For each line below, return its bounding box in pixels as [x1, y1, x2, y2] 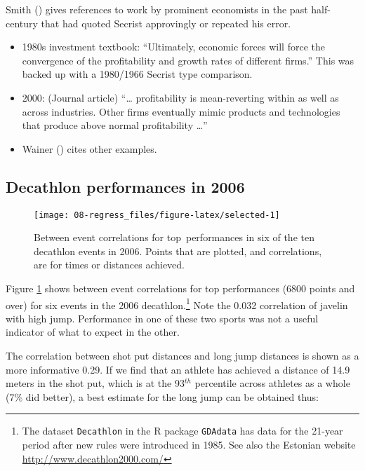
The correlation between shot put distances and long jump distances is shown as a [6, 348, 359, 363]
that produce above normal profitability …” [22, 118, 208, 132]
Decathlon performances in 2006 [6, 175, 245, 197]
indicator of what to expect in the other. [6, 325, 180, 339]
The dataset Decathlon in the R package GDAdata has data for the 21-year [22, 423, 343, 438]
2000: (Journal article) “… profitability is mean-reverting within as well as [22, 90, 339, 104]
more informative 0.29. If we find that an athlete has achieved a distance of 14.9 [6, 362, 350, 376]
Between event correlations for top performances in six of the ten [34, 230, 314, 245]
